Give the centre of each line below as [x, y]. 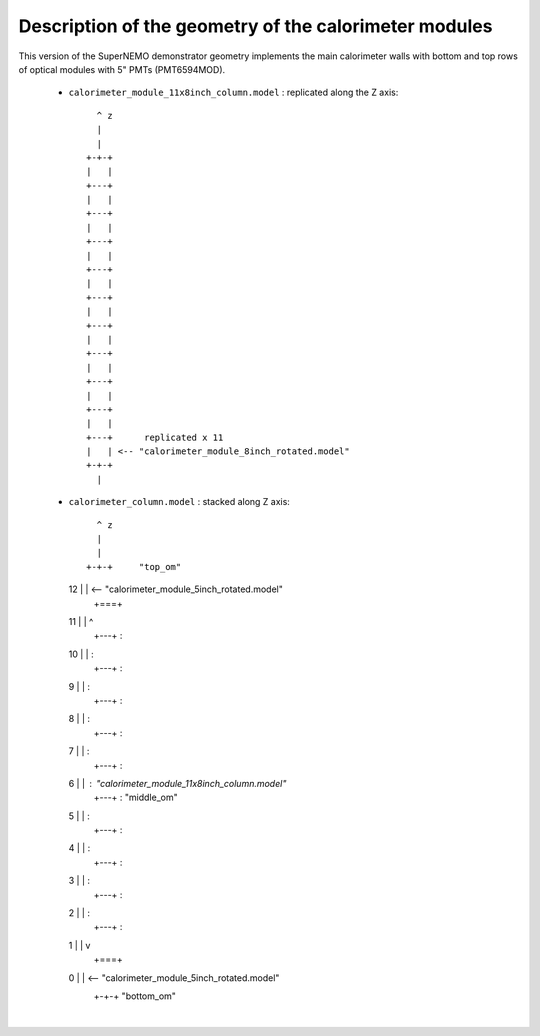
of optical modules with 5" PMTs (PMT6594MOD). [122, 69]
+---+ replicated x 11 [155, 437]
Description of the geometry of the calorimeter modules [255, 26]
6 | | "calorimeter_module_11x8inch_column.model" [177, 783]
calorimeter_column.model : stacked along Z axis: [179, 502]
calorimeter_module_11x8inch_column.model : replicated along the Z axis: [233, 92]
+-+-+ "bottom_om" [135, 996]
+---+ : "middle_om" [136, 797]
